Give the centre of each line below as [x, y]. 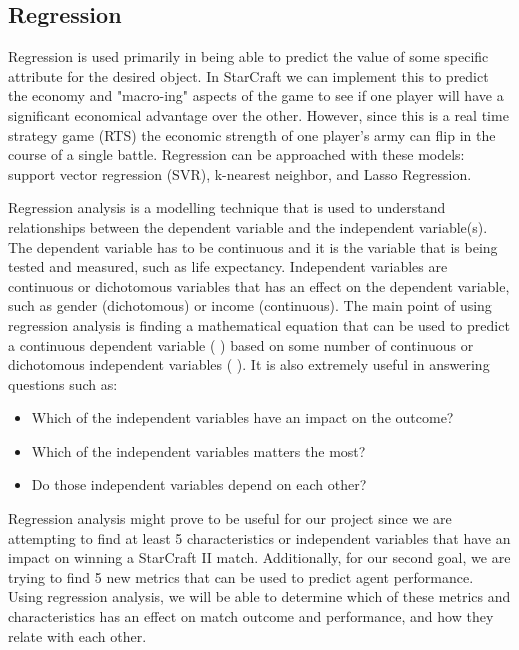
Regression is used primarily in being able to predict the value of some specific [248, 56]
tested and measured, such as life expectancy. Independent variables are [228, 266]
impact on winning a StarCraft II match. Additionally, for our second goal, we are [259, 557]
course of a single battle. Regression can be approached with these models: [236, 154]
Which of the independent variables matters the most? [198, 450]
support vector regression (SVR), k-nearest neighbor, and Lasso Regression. [240, 173]
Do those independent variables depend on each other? [199, 484]
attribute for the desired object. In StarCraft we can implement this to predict [248, 75]
